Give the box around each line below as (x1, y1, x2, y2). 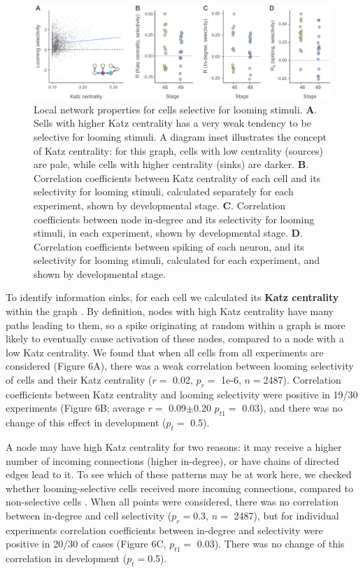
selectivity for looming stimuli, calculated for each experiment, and (34, 253, 320, 267)
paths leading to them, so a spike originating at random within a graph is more (6, 317, 346, 332)
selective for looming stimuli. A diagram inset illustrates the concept (34, 129, 327, 144)
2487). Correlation (263, 372, 341, 387)
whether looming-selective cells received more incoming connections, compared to (6, 480, 353, 495)
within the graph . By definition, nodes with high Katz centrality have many (6, 304, 334, 319)
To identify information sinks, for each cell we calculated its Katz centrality (6, 290, 339, 305)
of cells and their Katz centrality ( (6, 372, 152, 387)
